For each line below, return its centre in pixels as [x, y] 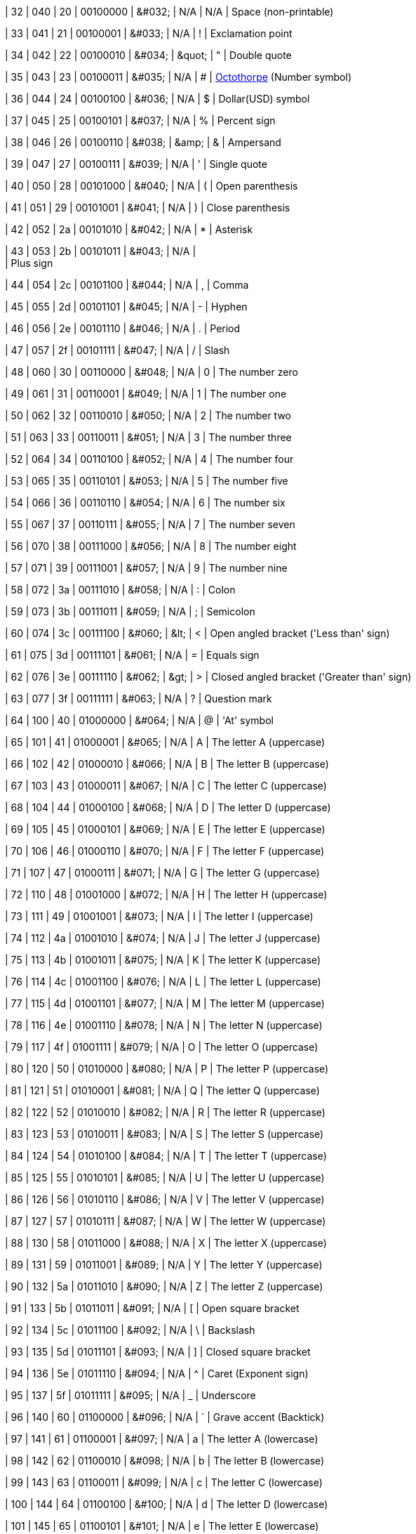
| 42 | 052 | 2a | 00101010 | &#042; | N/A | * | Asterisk [129, 229]
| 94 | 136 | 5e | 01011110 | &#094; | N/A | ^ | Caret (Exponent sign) [157, 1374]
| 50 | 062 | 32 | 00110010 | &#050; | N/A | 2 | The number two [148, 415]
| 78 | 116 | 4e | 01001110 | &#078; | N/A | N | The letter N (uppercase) [164, 1025]
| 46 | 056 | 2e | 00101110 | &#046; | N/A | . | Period [123, 328]
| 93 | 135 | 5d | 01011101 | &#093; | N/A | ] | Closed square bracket [158, 1352]
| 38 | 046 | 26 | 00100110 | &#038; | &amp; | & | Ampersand [143, 142]
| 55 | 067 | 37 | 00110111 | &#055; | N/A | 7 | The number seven [150, 524]
